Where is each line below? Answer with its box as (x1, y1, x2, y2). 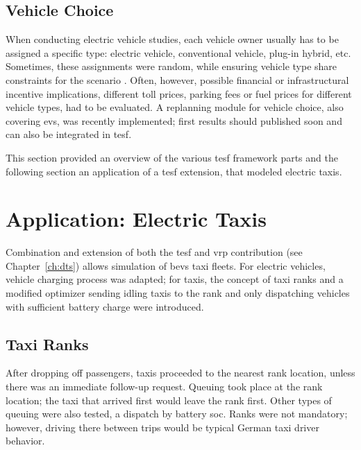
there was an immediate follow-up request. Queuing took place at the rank (6, 379, 323, 394)
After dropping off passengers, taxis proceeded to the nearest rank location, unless (6, 365, 355, 380)
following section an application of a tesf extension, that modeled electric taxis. (6, 164, 342, 178)
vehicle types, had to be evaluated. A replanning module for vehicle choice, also (6, 100, 344, 114)
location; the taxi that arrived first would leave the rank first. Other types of (6, 392, 332, 407)
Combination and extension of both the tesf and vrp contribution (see (6, 245, 303, 259)
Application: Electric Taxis (6, 205, 267, 233)
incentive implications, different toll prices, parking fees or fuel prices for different (6, 86, 352, 101)
